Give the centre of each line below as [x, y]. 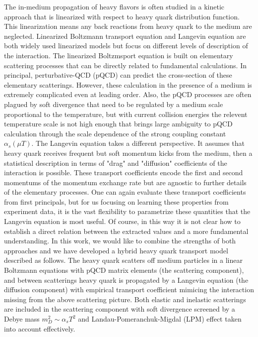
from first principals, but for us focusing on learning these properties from [116, 201]
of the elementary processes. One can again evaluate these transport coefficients [125, 192]
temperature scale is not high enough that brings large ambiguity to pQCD [118, 124]
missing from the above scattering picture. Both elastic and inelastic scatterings [125, 299]
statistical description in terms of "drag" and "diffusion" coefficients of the [116, 163]
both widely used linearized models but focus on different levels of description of [126, 46]
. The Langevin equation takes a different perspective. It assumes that [138, 143]
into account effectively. [40, 328]
